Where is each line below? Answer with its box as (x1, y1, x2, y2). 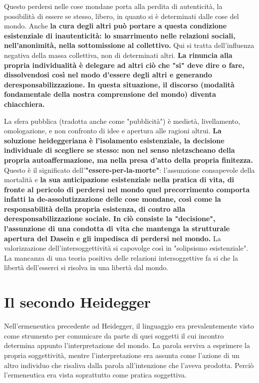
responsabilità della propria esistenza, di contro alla (4, 203, 186, 214)
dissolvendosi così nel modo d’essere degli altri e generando (4, 69, 212, 80)
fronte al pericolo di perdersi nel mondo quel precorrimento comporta (4, 184, 250, 194)
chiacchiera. (4, 98, 45, 109)
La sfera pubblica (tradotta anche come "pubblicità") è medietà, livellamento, (4, 115, 241, 126)
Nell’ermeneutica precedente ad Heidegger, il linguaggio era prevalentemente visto (4, 321, 254, 331)
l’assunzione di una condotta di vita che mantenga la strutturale (4, 223, 230, 234)
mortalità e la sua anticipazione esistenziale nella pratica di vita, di (4, 174, 235, 185)
